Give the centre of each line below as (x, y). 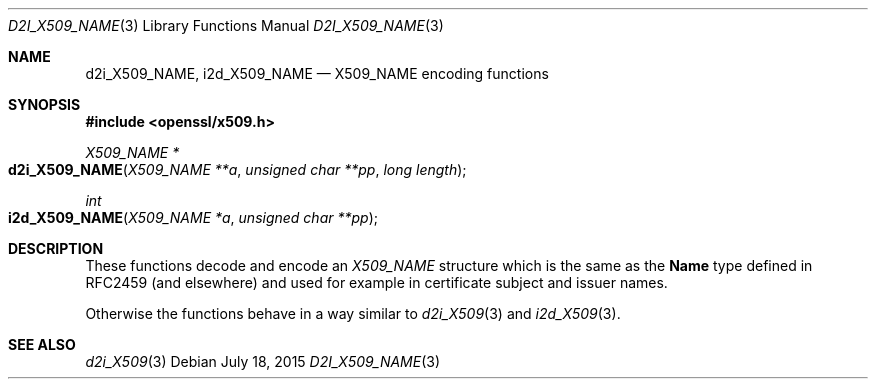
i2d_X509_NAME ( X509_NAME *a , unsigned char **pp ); (193, 217)
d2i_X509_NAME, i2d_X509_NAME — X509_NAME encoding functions (317, 73)
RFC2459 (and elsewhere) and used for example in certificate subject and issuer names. (376, 282)
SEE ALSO (42, 344)
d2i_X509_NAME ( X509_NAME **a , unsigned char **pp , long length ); (237, 169)
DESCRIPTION (56, 248)
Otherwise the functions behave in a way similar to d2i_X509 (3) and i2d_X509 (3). (353, 313)
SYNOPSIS (44, 104)
